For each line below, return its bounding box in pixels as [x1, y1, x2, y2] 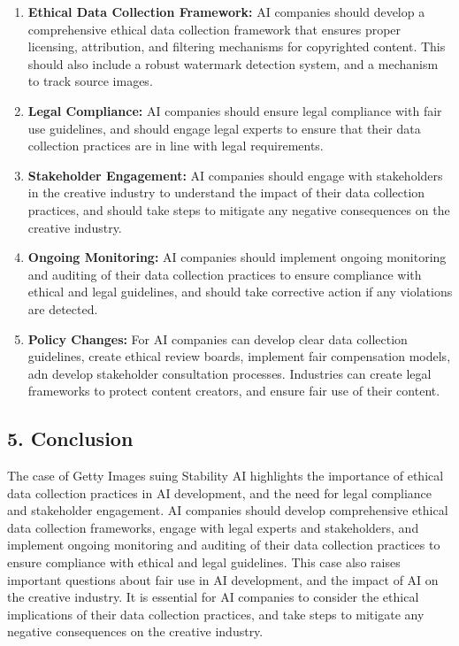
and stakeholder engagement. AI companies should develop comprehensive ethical [7, 501, 448, 519]
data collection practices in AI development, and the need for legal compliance [7, 483, 432, 502]
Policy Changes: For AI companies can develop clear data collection [27, 329, 408, 348]
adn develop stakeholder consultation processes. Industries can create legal [27, 364, 432, 382]
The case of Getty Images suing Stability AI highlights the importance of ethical [7, 466, 444, 485]
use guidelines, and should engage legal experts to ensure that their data [27, 119, 421, 137]
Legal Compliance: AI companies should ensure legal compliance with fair [27, 101, 442, 119]
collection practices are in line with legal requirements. [27, 136, 324, 155]
